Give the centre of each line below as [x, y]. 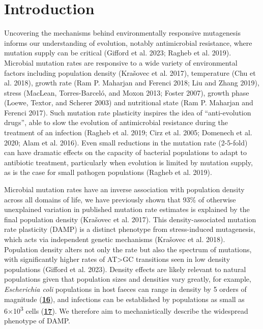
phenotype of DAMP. [37, 321]
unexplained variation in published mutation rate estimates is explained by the [127, 209]
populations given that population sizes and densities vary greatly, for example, [128, 279]
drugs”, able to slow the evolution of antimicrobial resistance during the [116, 122]
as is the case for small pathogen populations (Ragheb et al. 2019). [108, 172]
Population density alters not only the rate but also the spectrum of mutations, [128, 249]
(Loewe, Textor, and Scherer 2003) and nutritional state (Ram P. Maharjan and [129, 102]
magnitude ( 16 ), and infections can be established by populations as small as [124, 299]
